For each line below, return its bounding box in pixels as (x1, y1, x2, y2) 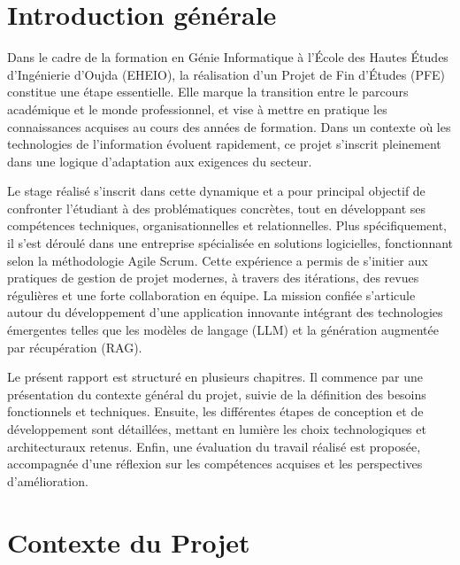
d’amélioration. (7, 471, 88, 490)
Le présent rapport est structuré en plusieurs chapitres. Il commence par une (7, 368, 423, 386)
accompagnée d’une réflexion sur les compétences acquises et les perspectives (7, 454, 423, 473)
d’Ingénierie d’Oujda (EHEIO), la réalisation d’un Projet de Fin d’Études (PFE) (7, 65, 446, 83)
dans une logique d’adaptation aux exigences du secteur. (7, 151, 312, 170)
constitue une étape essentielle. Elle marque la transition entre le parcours (7, 82, 409, 101)
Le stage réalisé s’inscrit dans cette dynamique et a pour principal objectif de (7, 182, 425, 200)
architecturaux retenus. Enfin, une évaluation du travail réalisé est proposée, (7, 437, 421, 455)
